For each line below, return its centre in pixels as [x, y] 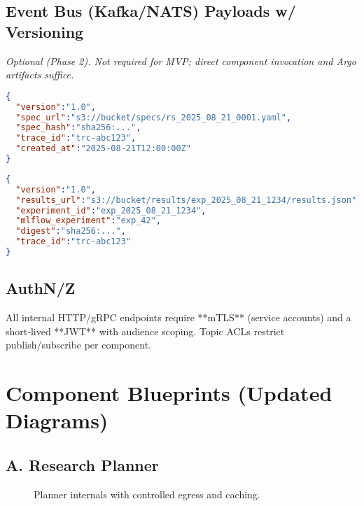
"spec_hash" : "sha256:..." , [78, 128]
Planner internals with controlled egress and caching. [147, 494]
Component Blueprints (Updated [169, 393]
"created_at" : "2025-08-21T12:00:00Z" [103, 149]
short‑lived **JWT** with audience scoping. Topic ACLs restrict [145, 331]
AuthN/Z [41, 288]
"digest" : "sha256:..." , [71, 231]
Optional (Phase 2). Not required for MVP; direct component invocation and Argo [181, 61]
